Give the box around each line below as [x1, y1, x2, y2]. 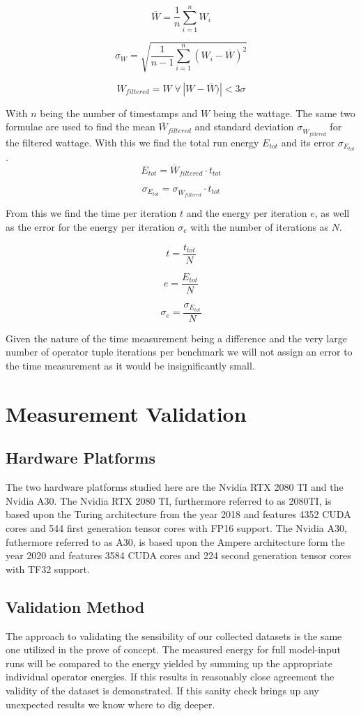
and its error [281, 135, 335, 149]
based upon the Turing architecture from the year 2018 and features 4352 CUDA [6, 507, 351, 521]
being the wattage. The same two [213, 105, 355, 120]
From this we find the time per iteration [6, 206, 177, 220]
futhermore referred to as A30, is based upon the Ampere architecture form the [6, 534, 345, 549]
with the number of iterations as [190, 220, 329, 234]
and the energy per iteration [186, 206, 307, 220]
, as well [314, 206, 350, 220]
